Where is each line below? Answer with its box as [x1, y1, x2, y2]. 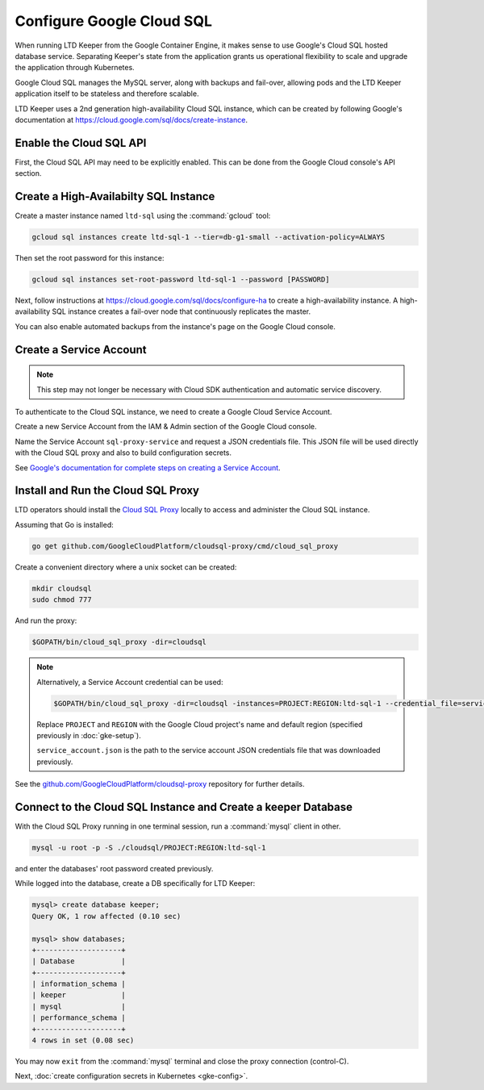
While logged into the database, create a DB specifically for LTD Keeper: [15, 879, 256, 888]
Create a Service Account [15, 343, 147, 357]
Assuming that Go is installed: [15, 520, 115, 529]
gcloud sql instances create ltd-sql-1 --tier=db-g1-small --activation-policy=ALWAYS [31, 232, 386, 242]
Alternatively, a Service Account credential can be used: [36, 677, 223, 687]
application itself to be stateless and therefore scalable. [15, 89, 199, 98]
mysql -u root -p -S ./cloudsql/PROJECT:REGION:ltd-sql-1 [31, 843, 266, 852]
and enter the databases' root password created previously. [15, 863, 214, 873]
